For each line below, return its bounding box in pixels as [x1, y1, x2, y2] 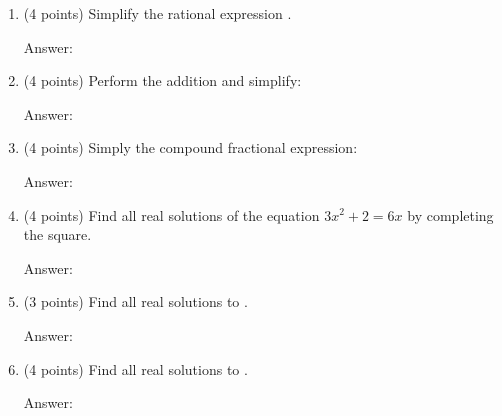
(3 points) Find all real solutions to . [23, 291, 248, 312]
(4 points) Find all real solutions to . [23, 358, 248, 379]
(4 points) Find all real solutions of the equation [23, 204, 320, 225]
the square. [23, 224, 92, 245]
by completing [407, 204, 494, 225]
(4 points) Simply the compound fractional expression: [23, 137, 358, 158]
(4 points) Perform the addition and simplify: [23, 70, 302, 91]
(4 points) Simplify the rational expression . [23, 3, 292, 23]
